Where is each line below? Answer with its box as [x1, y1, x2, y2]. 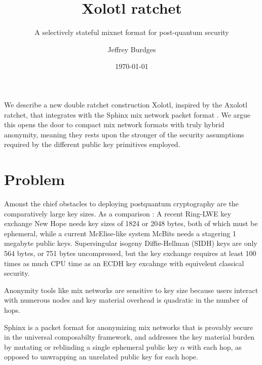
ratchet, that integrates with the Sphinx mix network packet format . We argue [4, 109, 251, 120]
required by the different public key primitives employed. [4, 139, 180, 150]
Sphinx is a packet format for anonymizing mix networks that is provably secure [4, 321, 253, 332]
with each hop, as [187, 341, 242, 352]
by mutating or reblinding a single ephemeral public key [4, 341, 178, 352]
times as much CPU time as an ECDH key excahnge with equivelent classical [4, 258, 244, 268]
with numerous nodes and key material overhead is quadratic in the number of [4, 295, 248, 305]
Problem [4, 169, 65, 190]
